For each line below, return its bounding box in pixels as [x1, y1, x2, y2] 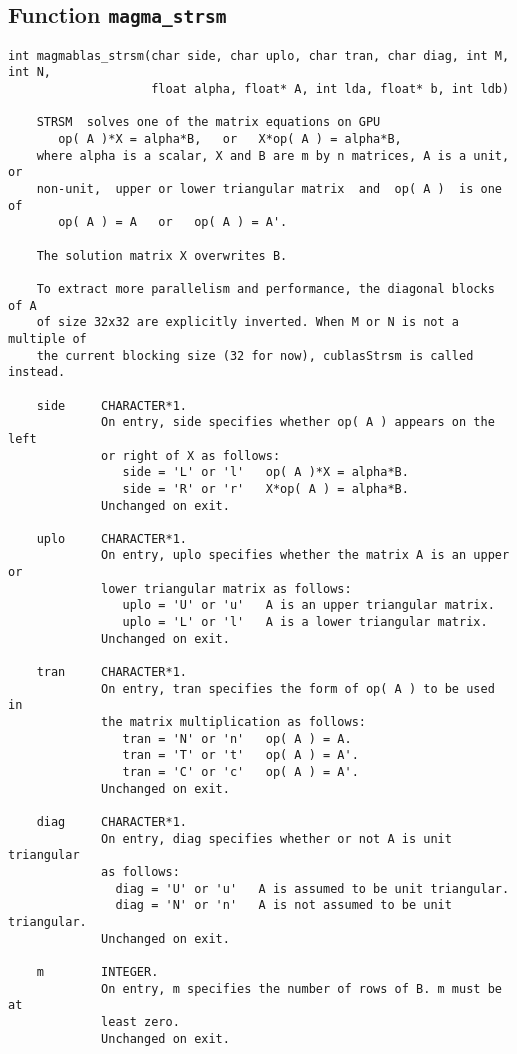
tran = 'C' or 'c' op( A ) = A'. [122, 765, 359, 779]
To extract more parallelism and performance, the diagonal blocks [36, 281, 495, 296]
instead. [8, 365, 66, 380]
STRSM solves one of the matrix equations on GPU [36, 115, 381, 130]
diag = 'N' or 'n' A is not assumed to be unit [115, 898, 452, 913]
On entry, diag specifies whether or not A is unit [101, 831, 452, 846]
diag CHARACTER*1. [36, 814, 187, 829]
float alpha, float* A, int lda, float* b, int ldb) [151, 82, 510, 97]
